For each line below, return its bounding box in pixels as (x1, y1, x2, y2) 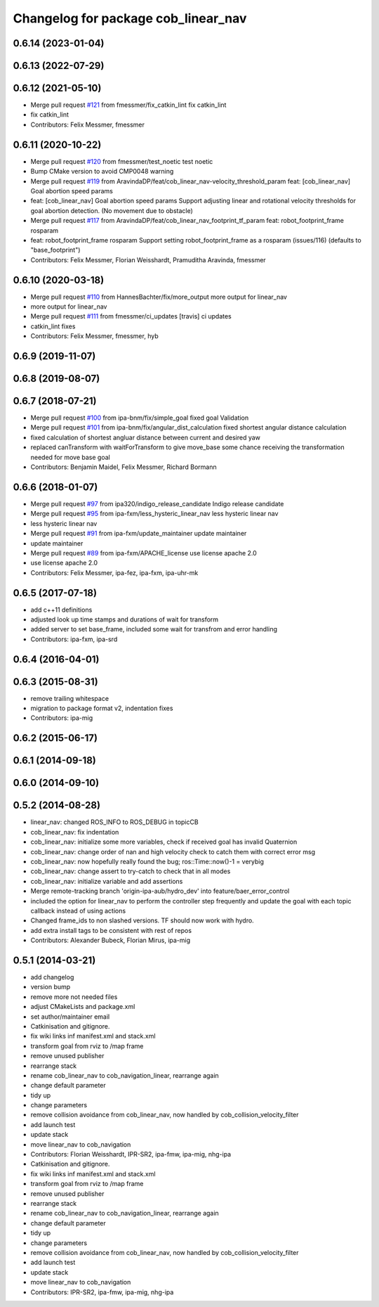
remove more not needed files (30, 992, 118, 1001)
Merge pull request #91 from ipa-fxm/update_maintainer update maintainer (30, 529, 247, 538)
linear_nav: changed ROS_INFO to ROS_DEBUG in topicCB (30, 818, 199, 826)
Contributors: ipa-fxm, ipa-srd (30, 635, 118, 643)
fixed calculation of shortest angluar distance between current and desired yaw (30, 433, 261, 442)
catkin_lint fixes (30, 322, 76, 330)
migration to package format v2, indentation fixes (30, 704, 173, 713)
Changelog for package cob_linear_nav (13, 11, 247, 26)
